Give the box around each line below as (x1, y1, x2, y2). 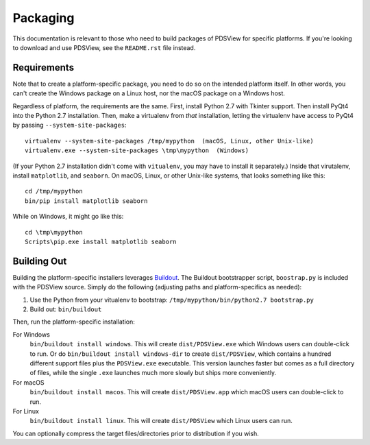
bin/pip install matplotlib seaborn (25, 197, 148, 205)
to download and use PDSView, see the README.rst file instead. (12, 43, 196, 51)
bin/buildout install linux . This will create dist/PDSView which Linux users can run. (29, 417, 293, 425)
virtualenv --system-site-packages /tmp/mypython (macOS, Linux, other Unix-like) (25, 137, 314, 145)
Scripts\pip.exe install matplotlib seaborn (25, 237, 177, 245)
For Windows (12, 330, 51, 339)
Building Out (12, 255, 67, 267)
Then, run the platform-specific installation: (12, 317, 135, 326)
